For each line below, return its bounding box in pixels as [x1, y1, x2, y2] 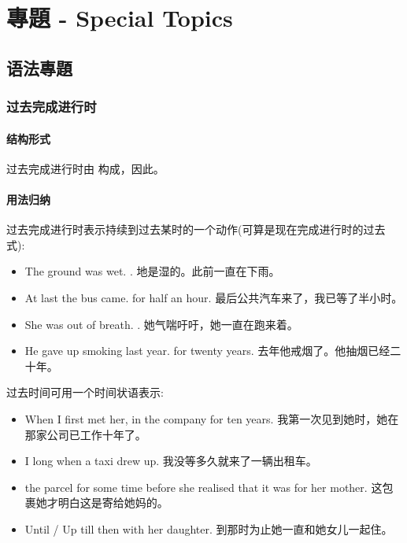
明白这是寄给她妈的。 [57, 494, 168, 511]
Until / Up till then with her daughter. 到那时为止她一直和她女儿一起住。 [24, 520, 393, 537]
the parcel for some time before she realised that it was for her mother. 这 [24, 478, 383, 495]
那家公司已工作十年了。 [24, 426, 146, 442]
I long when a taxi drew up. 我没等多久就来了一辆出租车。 [24, 452, 317, 469]
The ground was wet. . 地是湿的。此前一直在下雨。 [24, 263, 280, 279]
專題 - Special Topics [6, 2, 233, 34]
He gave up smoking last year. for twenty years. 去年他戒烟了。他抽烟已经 [24, 342, 390, 359]
